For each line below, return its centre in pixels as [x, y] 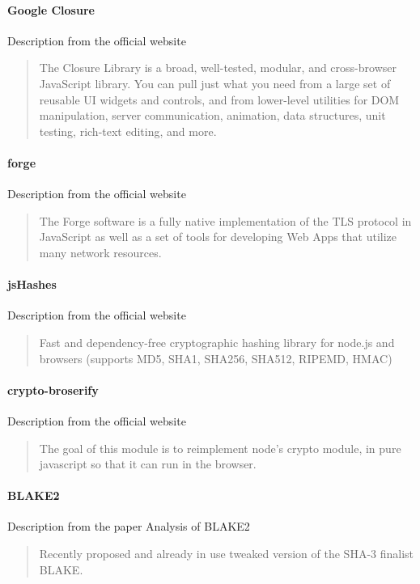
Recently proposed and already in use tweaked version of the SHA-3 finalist [227, 554]
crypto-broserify [53, 389]
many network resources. [100, 252]
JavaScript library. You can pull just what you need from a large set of [215, 83]
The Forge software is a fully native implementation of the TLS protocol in [225, 220]
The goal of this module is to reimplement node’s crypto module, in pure [220, 448]
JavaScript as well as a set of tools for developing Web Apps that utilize [218, 237]
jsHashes [32, 284]
